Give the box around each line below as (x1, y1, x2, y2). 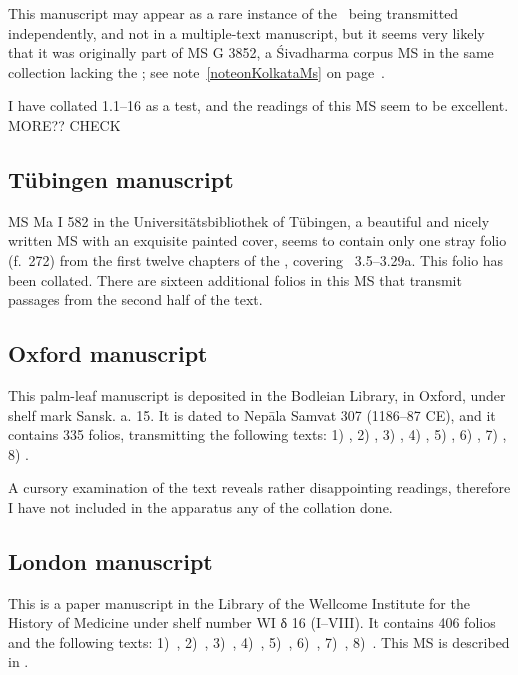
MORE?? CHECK (8, 114, 121, 135)
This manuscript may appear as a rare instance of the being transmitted (8, 3, 459, 23)
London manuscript (8, 545, 213, 576)
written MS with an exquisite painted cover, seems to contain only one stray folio (8, 230, 507, 251)
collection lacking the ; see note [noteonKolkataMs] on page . (8, 61, 385, 82)
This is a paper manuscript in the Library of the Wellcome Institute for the (8, 592, 470, 613)
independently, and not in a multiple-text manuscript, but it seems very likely (8, 22, 485, 43)
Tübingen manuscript (8, 163, 234, 194)
